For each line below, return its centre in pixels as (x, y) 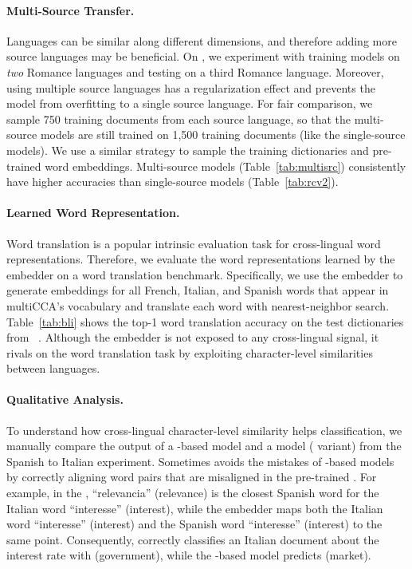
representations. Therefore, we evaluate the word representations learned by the (201, 259)
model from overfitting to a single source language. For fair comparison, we (190, 103)
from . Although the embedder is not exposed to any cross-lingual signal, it (193, 337)
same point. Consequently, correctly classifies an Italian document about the (193, 539)
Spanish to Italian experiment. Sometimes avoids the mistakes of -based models (200, 461)
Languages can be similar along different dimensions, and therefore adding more (202, 40)
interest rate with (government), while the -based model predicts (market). (189, 555)
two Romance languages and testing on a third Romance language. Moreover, (195, 71)
